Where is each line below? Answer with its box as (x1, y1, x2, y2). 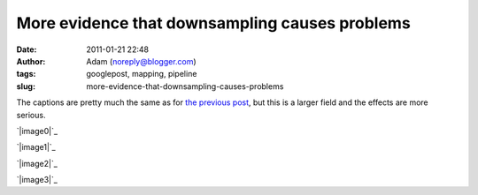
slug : (16, 80, 35, 92)
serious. (16, 109, 46, 120)
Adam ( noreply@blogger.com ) (86, 56, 197, 66)
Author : (16, 56, 46, 66)
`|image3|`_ (16, 175, 58, 185)
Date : (16, 44, 37, 55)
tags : (16, 69, 36, 79)
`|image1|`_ (16, 142, 57, 153)
